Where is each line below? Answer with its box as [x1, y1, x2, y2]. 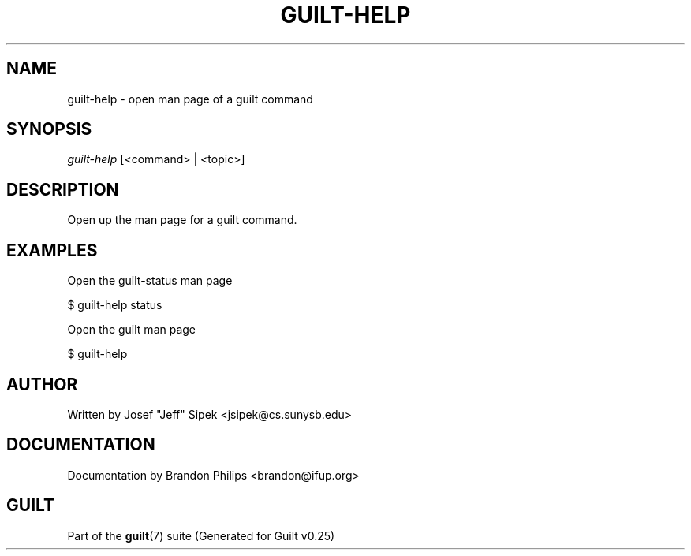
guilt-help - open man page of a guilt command [67, 91, 313, 106]
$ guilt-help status [67, 298, 162, 312]
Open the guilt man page [67, 323, 196, 337]
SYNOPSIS [6, 119, 92, 140]
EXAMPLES [6, 240, 98, 260]
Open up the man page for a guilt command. [67, 213, 297, 227]
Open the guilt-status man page [67, 274, 233, 288]
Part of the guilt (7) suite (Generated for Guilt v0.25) [67, 528, 335, 543]
